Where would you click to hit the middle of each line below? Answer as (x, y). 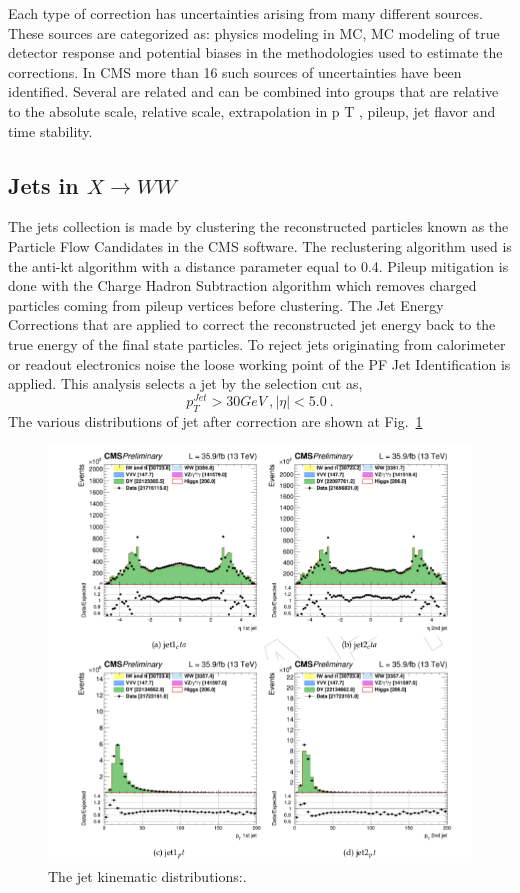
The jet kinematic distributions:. (147, 876)
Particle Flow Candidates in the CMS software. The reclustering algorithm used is (260, 245)
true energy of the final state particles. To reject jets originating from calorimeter (257, 343)
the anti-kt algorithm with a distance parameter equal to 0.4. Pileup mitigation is (258, 265)
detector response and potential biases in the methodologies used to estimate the (255, 52)
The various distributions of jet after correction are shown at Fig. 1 (215, 420)
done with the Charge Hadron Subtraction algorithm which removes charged (242, 285)
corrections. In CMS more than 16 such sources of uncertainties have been (235, 71)
